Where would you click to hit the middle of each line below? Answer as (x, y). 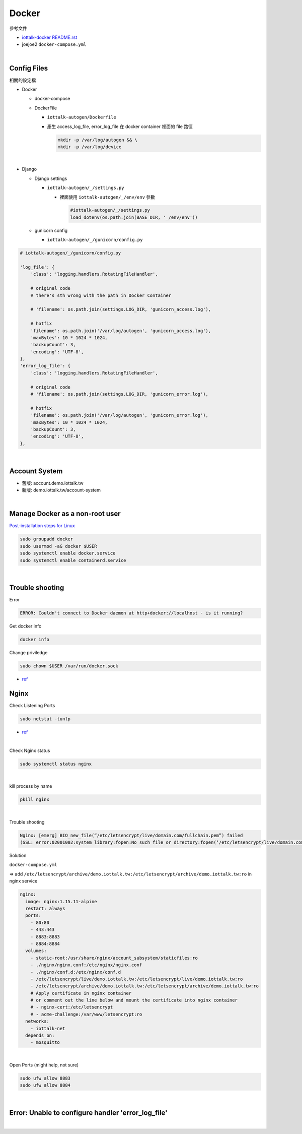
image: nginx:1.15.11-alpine (61, 901)
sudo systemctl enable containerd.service (73, 560)
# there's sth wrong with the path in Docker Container (101, 295)
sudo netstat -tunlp (45, 719)
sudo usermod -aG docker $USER (59, 546)
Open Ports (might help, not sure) (44, 1065)
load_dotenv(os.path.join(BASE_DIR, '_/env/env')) (134, 217)
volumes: (36, 951)
